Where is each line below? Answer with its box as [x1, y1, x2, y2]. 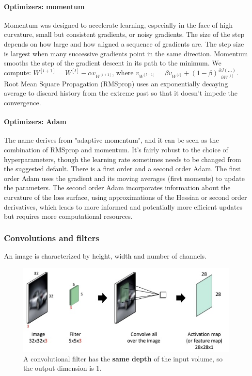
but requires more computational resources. [4, 211, 133, 221]
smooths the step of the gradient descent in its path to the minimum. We [4, 58, 221, 68]
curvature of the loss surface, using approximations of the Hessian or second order [4, 192, 247, 202]
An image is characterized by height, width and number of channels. [4, 250, 206, 261]
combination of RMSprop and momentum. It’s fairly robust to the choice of [4, 144, 228, 154]
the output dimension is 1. [23, 363, 102, 373]
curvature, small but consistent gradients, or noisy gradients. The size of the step [4, 29, 245, 39]
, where [112, 67, 134, 78]
